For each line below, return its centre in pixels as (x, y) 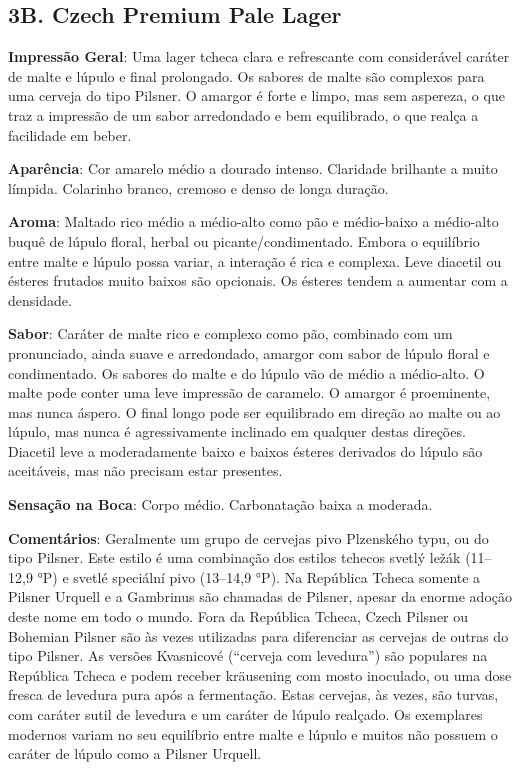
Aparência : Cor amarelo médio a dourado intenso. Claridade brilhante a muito (253, 168)
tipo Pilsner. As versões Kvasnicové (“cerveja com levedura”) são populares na (248, 655)
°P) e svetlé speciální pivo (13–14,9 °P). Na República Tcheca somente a (259, 576)
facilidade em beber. (70, 134)
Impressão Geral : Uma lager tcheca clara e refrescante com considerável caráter (259, 56)
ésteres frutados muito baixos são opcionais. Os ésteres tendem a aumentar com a (258, 280)
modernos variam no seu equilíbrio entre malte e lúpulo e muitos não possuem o (253, 733)
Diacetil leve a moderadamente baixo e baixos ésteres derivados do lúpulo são (245, 450)
